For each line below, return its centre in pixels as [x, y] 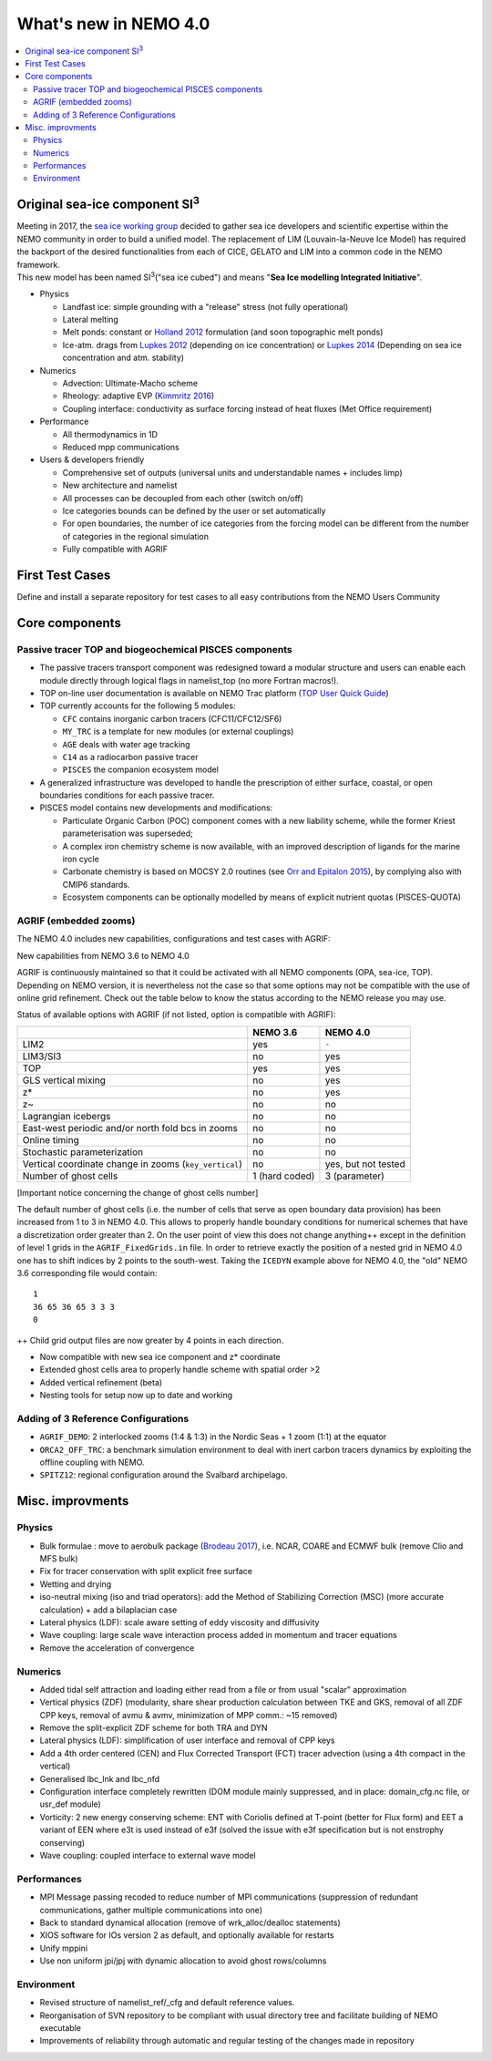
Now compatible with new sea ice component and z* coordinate [160, 1357]
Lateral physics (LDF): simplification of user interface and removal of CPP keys [187, 1740]
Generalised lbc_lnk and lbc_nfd [100, 1778]
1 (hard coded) [283, 1176]
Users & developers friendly [92, 459]
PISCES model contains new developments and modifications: [156, 808]
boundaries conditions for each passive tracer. [127, 795]
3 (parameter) [354, 1176]
